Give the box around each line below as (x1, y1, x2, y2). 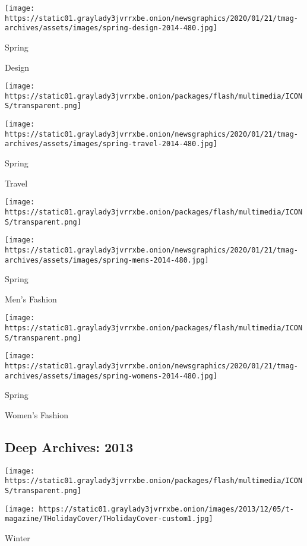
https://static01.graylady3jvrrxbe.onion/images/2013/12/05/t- (39, 504, 294, 513)
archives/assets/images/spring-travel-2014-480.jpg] (5, 140, 217, 149)
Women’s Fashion (5, 408, 68, 421)
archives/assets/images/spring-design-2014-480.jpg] (5, 24, 217, 33)
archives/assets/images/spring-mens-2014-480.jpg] (5, 255, 209, 264)
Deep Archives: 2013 (5, 437, 134, 456)
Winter (5, 532, 30, 544)
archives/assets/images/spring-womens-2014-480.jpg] (5, 371, 217, 380)
